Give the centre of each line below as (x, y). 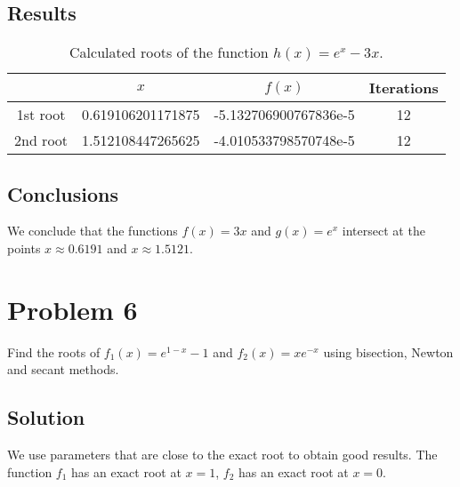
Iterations (404, 88)
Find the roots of (54, 351)
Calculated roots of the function (169, 52)
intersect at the (383, 231)
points (24, 248)
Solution (46, 417)
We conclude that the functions (93, 231)
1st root (41, 115)
